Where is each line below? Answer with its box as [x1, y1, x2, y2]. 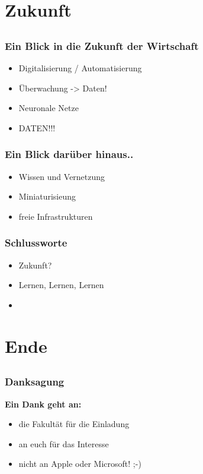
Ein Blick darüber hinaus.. [5, 147, 134, 162]
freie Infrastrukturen [18, 210, 93, 222]
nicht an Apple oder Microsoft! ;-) [18, 457, 141, 470]
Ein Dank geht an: [5, 397, 82, 410]
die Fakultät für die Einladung [18, 418, 130, 430]
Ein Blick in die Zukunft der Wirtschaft [5, 38, 199, 53]
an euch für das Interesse [18, 437, 109, 450]
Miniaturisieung [18, 190, 76, 203]
